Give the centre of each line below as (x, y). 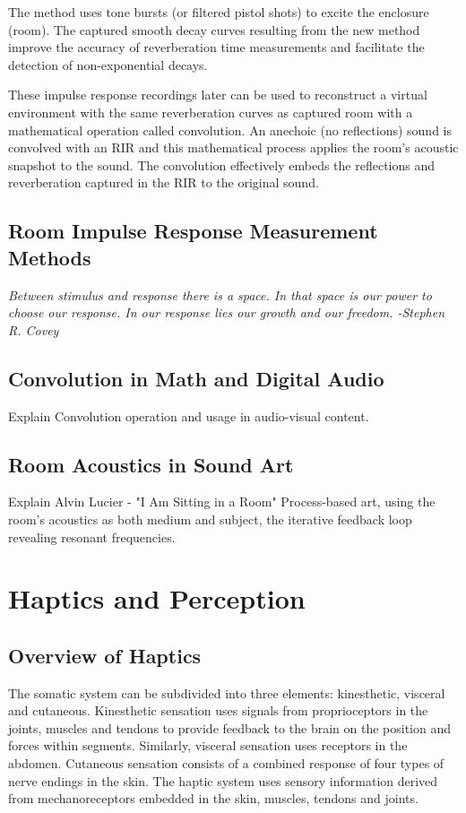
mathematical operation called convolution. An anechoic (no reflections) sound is (230, 130)
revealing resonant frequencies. (92, 536)
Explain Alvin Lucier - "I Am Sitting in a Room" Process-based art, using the (222, 502)
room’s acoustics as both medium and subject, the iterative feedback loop (210, 519)
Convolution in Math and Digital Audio (196, 378)
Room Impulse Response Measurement (193, 231)
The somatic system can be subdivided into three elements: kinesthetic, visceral (227, 692)
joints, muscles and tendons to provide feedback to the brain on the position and (229, 727)
